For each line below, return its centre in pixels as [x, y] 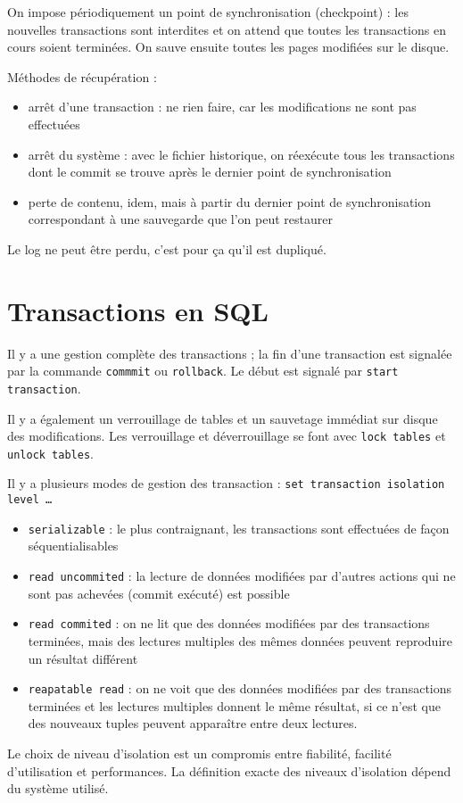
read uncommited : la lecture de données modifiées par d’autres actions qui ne [242, 576]
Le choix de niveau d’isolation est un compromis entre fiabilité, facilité [199, 753]
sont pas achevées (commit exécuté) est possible [159, 593]
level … [30, 500]
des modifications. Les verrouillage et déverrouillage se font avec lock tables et [227, 436]
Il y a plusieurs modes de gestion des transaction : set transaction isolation [226, 483]
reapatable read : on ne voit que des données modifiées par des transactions [240, 688]
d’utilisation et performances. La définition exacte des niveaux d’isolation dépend [229, 770]
